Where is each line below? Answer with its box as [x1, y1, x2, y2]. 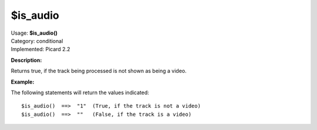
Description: [11, 56, 42, 64]
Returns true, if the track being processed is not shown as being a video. [11, 68, 187, 75]
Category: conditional [11, 37, 63, 44]
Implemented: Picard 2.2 [11, 46, 70, 53]
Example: [11, 78, 35, 85]
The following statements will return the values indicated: [11, 89, 150, 96]
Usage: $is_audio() [11, 29, 58, 36]
